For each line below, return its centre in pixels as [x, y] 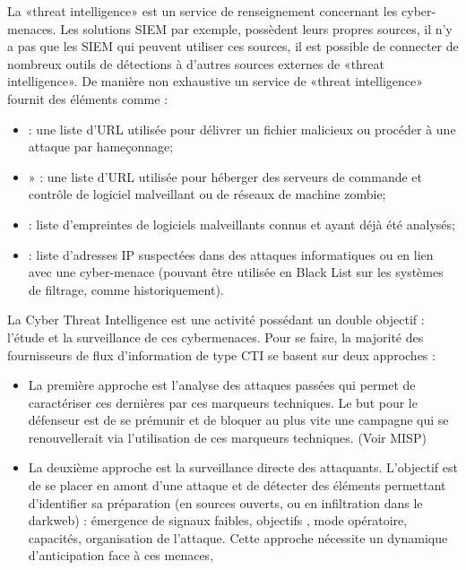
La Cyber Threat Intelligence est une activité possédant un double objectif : [216, 320]
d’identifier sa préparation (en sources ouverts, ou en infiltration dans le [225, 502]
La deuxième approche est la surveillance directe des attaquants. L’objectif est [243, 467]
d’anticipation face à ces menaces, [121, 555]
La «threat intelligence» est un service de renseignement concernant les [203, 11]
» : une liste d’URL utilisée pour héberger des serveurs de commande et [225, 176]
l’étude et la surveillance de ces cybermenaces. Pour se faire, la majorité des [216, 337]
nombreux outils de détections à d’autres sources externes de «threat [196, 63]
